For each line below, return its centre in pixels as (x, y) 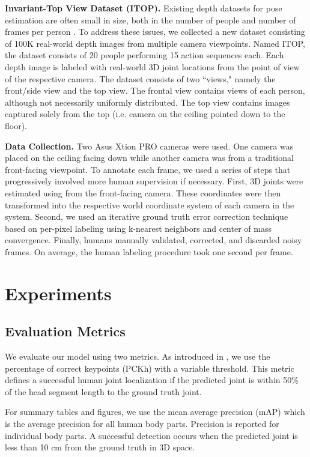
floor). (16, 125)
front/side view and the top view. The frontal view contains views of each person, (155, 90)
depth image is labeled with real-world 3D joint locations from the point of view (152, 66)
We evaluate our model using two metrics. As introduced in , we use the (138, 356)
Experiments (58, 293)
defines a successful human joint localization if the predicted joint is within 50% (152, 380)
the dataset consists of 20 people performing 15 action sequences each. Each (144, 55)
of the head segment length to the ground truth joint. (103, 391)
